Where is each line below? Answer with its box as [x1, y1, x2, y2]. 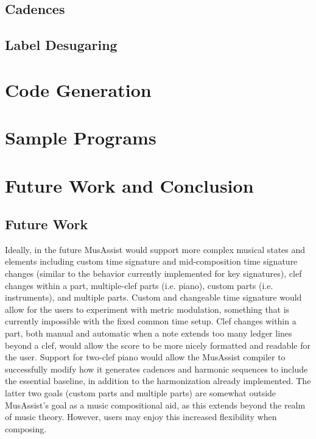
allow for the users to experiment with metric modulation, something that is [5, 302, 290, 315]
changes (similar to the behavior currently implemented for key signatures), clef [5, 267, 302, 280]
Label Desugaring [5, 35, 118, 54]
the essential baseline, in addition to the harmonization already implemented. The [5, 374, 311, 387]
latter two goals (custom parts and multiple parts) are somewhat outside [5, 387, 276, 399]
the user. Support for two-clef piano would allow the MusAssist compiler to [5, 351, 286, 363]
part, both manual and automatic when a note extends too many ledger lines [5, 327, 292, 340]
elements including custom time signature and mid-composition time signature [5, 255, 298, 268]
